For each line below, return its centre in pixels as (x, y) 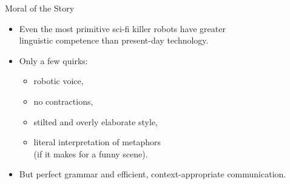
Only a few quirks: (53, 60)
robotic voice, (59, 81)
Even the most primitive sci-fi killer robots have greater (122, 28)
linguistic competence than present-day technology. (114, 40)
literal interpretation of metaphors (97, 142)
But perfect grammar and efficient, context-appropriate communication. (153, 174)
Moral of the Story (40, 8)
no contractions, (63, 101)
